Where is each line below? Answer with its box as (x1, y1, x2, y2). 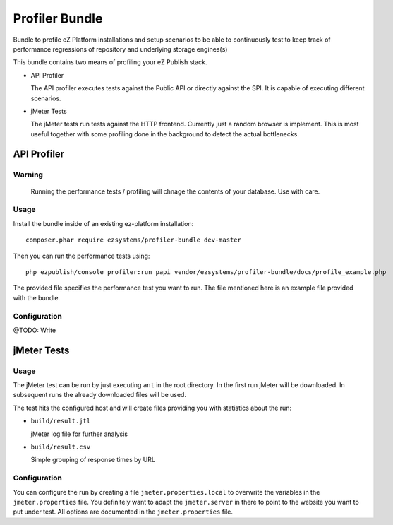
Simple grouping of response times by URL (30, 456, 155, 464)
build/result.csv (30, 442, 91, 451)
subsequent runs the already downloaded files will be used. (13, 391, 187, 399)
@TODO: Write (13, 326, 56, 334)
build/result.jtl (30, 417, 91, 425)
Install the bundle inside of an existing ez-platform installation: (13, 219, 194, 228)
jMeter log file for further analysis (30, 430, 128, 438)
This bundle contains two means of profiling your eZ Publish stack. (13, 58, 207, 66)
